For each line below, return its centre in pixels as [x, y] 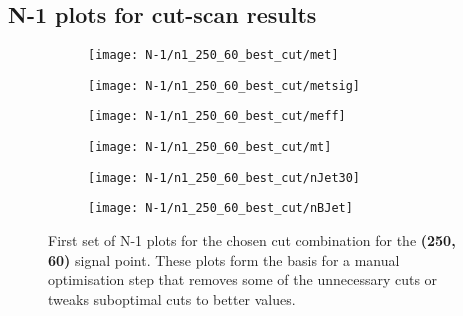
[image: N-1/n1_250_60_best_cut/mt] [210, 146]
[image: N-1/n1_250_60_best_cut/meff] [217, 116]
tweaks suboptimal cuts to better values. [172, 298]
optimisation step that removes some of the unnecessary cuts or [243, 279]
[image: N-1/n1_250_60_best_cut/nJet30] [224, 177]
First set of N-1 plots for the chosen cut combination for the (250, [252, 239]
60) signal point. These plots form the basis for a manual [224, 259]
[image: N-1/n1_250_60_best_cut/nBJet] [220, 208]
